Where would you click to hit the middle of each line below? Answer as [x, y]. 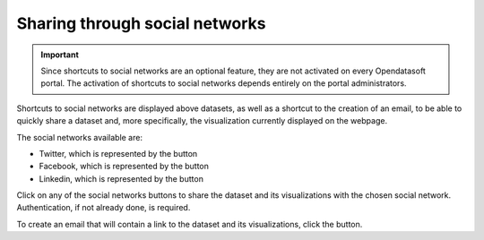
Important [60, 55]
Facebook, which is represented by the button [124, 167]
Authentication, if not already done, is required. [104, 208]
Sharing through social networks [141, 23]
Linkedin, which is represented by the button [121, 178]
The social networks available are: [80, 137]
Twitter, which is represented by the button [118, 153]
